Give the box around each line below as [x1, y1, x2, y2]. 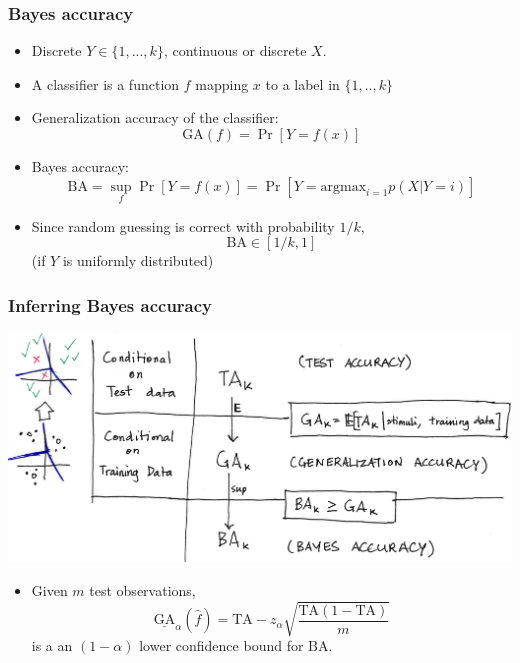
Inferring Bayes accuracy [8, 292, 213, 317]
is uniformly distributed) [62, 250, 214, 271]
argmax [320, 179, 367, 194]
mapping [195, 73, 249, 94]
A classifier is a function [31, 73, 180, 94]
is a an [31, 635, 73, 656]
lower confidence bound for [139, 635, 304, 656]
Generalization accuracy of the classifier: [31, 107, 279, 128]
